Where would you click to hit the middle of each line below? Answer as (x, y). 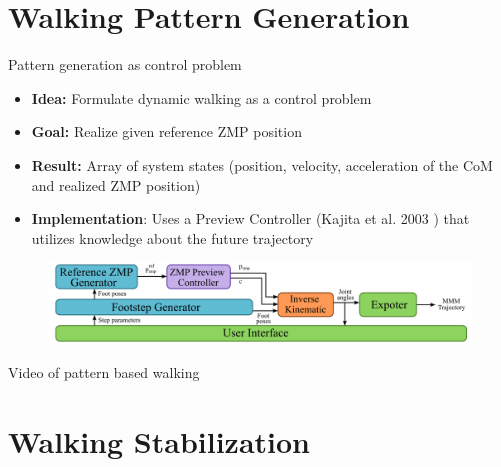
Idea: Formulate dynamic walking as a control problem (201, 97)
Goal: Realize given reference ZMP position (166, 131)
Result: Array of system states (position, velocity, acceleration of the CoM (262, 164)
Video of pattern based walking (104, 371)
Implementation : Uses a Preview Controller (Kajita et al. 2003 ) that (250, 218)
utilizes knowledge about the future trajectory (172, 237)
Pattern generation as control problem (125, 64)
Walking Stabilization (159, 440)
